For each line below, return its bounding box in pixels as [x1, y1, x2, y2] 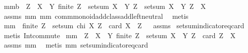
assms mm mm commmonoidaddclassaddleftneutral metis [3, 10, 189, 21]
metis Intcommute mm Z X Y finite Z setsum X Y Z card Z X [3, 30, 236, 40]
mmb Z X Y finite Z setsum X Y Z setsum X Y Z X [3, 1, 206, 11]
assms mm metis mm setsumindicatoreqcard [3, 40, 148, 50]
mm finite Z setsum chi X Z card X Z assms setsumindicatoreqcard [3, 20, 245, 31]
